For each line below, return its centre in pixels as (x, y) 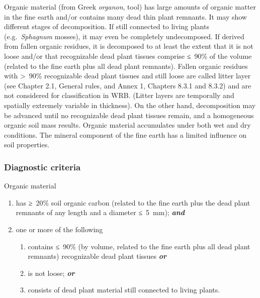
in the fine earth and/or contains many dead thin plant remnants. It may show (125, 16)
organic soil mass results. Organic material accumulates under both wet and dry (127, 125)
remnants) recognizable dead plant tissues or (97, 256)
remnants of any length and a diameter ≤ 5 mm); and (100, 212)
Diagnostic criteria (42, 167)
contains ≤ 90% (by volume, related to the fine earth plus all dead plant (139, 246)
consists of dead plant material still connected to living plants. (124, 290)
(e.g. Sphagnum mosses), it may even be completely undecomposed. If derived (124, 36)
